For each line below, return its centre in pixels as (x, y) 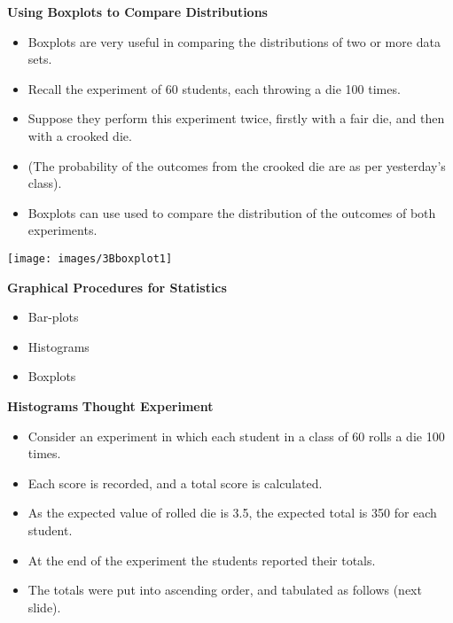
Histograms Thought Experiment (110, 405)
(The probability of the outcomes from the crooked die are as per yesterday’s (237, 165)
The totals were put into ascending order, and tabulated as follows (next (225, 590)
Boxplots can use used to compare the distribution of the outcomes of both (232, 212)
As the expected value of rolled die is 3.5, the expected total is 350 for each (232, 513)
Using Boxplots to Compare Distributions (137, 12)
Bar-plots (53, 317)
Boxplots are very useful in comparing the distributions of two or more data (234, 41)
